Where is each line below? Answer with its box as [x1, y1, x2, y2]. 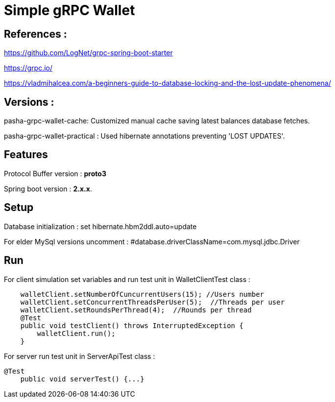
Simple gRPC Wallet [4, 2, 135, 19]
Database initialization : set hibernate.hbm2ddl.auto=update [4, 222, 197, 231]
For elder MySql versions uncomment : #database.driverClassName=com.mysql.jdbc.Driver [4, 237, 300, 246]
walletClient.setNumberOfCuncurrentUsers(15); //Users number [20, 290, 264, 298]
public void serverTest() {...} [20, 375, 144, 383]
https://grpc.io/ [4, 64, 53, 72]
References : [4, 27, 67, 40]
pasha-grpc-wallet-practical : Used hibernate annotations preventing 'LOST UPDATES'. [4, 132, 285, 141]
